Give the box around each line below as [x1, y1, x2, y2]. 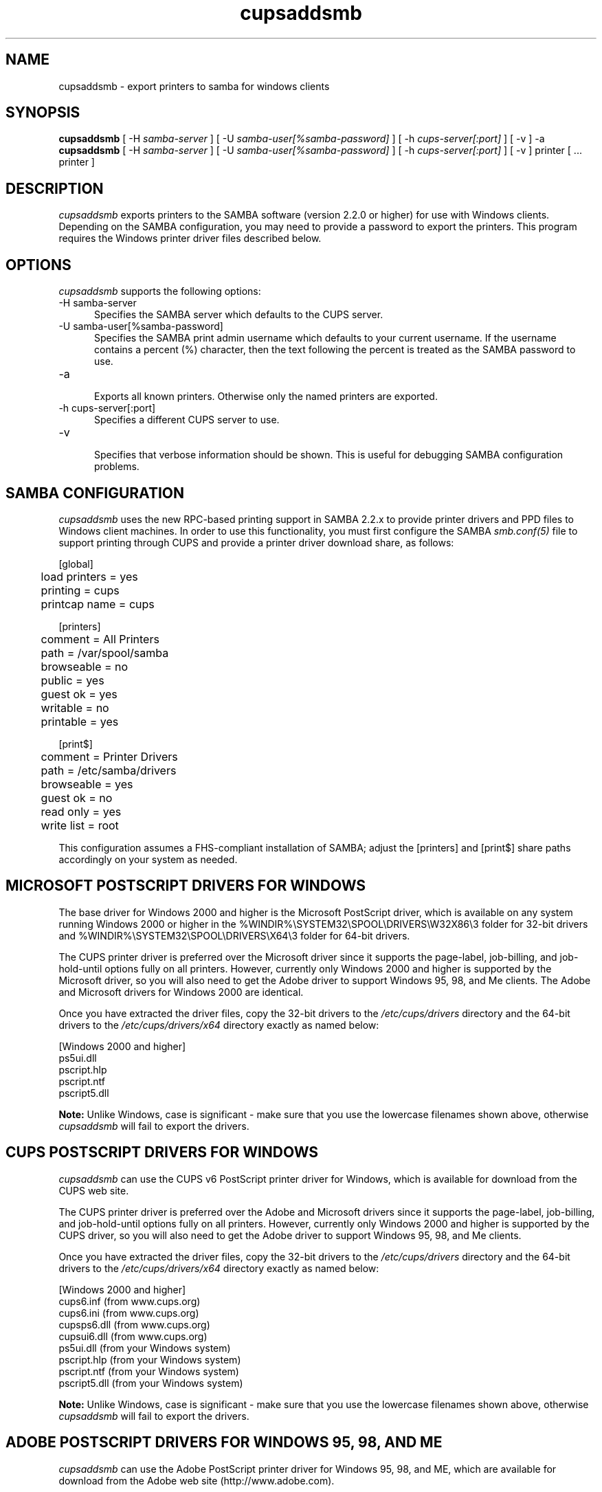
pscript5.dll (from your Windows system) [58, 1377, 243, 1389]
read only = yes [41, 804, 122, 819]
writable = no [41, 700, 109, 715]
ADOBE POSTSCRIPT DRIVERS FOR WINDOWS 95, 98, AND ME [5, 1434, 443, 1451]
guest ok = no [41, 790, 113, 805]
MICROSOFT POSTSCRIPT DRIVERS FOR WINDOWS [5, 877, 366, 895]
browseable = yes [41, 777, 133, 791]
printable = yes [41, 714, 119, 728]
